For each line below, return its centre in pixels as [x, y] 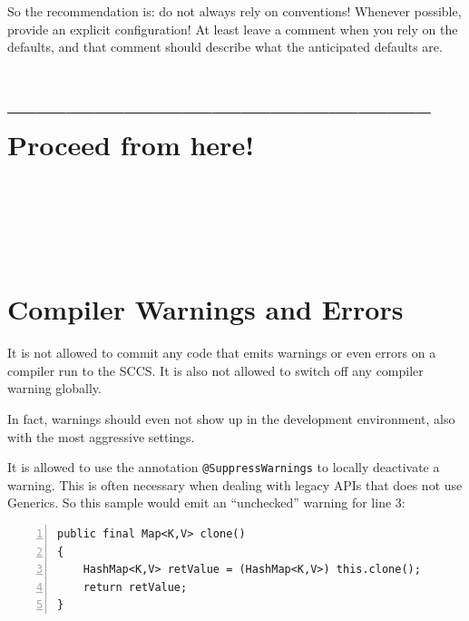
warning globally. [54, 388]
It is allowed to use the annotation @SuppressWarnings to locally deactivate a [224, 467]
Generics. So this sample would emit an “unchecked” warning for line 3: [206, 503]
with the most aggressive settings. [101, 436]
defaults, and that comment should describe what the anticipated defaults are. [225, 47]
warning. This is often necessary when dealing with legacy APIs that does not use [235, 484]
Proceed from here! [131, 145]
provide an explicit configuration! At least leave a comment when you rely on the [233, 29]
